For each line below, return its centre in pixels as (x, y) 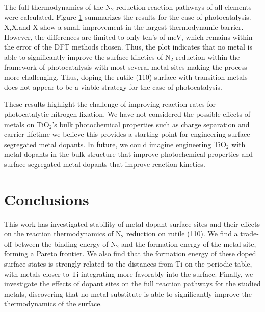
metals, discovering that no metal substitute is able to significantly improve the (128, 293)
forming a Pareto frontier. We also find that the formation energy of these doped (130, 254)
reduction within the (208, 56)
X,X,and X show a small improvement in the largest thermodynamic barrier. (124, 27)
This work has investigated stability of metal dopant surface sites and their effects (132, 223)
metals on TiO (27, 124)
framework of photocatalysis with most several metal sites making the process (126, 67)
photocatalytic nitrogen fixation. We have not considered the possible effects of (127, 114)
